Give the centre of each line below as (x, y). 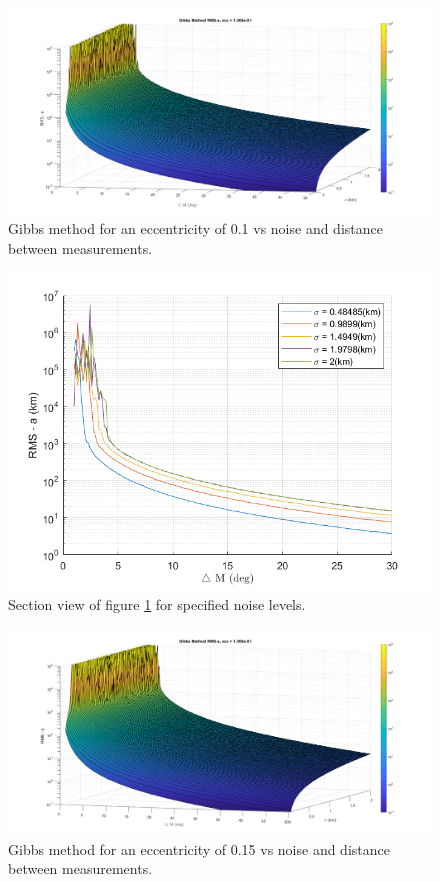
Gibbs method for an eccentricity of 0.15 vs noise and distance (199, 848)
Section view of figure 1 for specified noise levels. (157, 603)
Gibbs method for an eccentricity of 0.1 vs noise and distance (195, 228)
